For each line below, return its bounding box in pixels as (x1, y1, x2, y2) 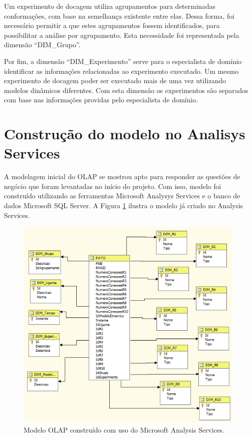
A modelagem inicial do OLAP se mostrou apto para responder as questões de (4, 171, 241, 182)
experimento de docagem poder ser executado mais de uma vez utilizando (4, 75, 226, 86)
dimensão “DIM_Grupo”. (4, 39, 81, 50)
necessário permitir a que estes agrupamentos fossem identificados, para (4, 20, 220, 31)
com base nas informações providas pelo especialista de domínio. (4, 94, 198, 105)
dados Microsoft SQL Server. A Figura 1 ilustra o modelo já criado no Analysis (4, 200, 243, 211)
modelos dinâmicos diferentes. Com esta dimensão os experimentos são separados (4, 85, 249, 95)
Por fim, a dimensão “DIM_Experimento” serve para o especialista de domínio (4, 56, 242, 66)
